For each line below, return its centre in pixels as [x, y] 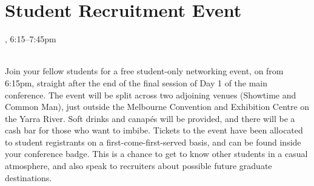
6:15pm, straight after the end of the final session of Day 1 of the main [136, 82]
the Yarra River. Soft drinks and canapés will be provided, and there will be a [150, 118]
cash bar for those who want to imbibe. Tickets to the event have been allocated [154, 130]
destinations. [28, 177]
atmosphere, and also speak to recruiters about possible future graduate [139, 166]
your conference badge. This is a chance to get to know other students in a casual [156, 154]
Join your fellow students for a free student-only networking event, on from [144, 71]
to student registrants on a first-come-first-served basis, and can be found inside [153, 142]
